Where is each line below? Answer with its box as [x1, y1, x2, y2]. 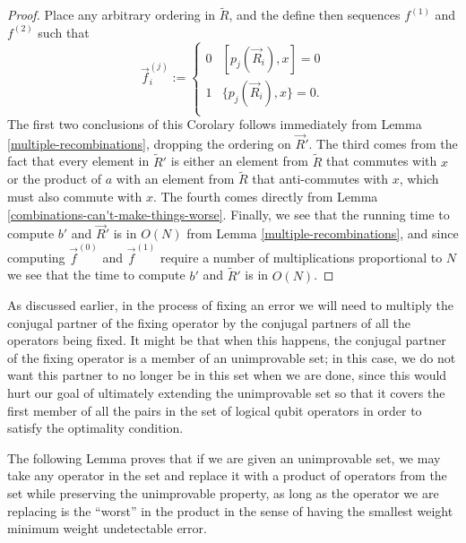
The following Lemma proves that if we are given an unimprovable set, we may [7, 448, 441, 467]
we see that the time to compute [7, 265, 186, 284]
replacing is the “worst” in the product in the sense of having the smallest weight [7, 501, 453, 520]
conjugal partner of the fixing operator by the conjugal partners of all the [7, 313, 410, 332]
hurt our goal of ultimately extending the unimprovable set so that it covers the [7, 384, 445, 402]
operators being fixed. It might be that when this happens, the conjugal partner [7, 331, 446, 349]
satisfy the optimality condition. [7, 418, 184, 437]
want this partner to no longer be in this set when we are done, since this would [7, 366, 447, 384]
